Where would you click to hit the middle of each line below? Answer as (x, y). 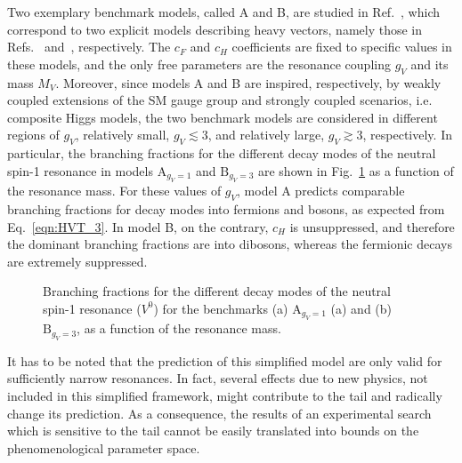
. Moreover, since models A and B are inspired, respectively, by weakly (248, 82)
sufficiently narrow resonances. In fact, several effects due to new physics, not (218, 378)
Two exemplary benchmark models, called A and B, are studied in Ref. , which (223, 12)
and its (430, 64)
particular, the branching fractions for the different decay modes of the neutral (222, 153)
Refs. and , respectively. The (89, 47)
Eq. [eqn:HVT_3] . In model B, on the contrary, (138, 226)
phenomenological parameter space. (104, 447)
